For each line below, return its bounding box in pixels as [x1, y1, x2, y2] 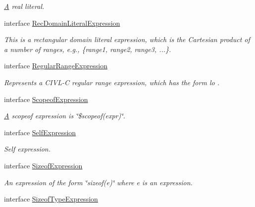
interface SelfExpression [4, 127, 76, 137]
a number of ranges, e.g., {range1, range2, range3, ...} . [4, 44, 171, 54]
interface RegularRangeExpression [4, 60, 107, 71]
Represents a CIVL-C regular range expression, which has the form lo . [4, 77, 219, 87]
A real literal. [4, 1, 45, 11]
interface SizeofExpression [4, 160, 83, 170]
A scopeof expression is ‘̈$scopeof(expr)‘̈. [4, 110, 125, 121]
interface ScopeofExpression [4, 94, 88, 104]
